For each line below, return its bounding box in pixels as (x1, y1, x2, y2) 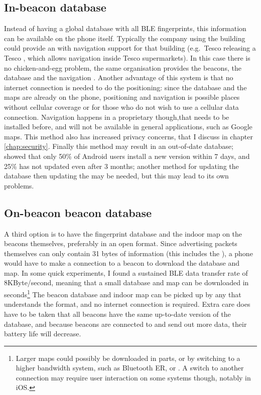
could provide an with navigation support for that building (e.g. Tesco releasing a (4, 43, 256, 53)
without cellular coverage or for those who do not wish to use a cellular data (4, 101, 239, 112)
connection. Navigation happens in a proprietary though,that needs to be (4, 111, 229, 122)
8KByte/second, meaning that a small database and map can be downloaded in (4, 277, 249, 288)
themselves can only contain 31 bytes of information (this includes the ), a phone (4, 248, 253, 258)
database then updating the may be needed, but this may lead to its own (4, 170, 229, 181)
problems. (4, 180, 34, 190)
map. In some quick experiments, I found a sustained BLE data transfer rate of (4, 267, 248, 278)
